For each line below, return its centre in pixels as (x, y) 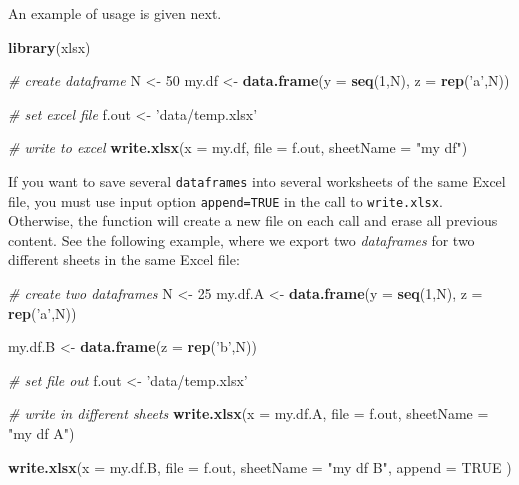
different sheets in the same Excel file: (124, 259)
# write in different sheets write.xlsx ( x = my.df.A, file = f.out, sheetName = (248, 413)
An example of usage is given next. (115, 13)
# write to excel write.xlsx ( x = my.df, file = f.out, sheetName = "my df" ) (238, 147)
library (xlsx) (49, 46)
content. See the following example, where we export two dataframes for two (241, 239)
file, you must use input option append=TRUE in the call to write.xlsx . (225, 200)
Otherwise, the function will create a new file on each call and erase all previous (253, 220)
